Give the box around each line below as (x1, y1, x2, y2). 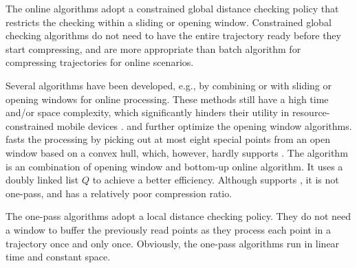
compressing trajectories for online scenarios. (6, 55, 194, 69)
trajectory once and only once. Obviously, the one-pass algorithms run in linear (6, 236, 340, 250)
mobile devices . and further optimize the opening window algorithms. (56, 118, 352, 133)
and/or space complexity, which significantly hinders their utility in (6, 105, 290, 120)
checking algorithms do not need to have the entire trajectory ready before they (6, 28, 341, 43)
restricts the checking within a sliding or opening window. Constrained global (6, 14, 332, 29)
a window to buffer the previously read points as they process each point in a (6, 222, 332, 236)
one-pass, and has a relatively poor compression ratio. (6, 186, 232, 200)
